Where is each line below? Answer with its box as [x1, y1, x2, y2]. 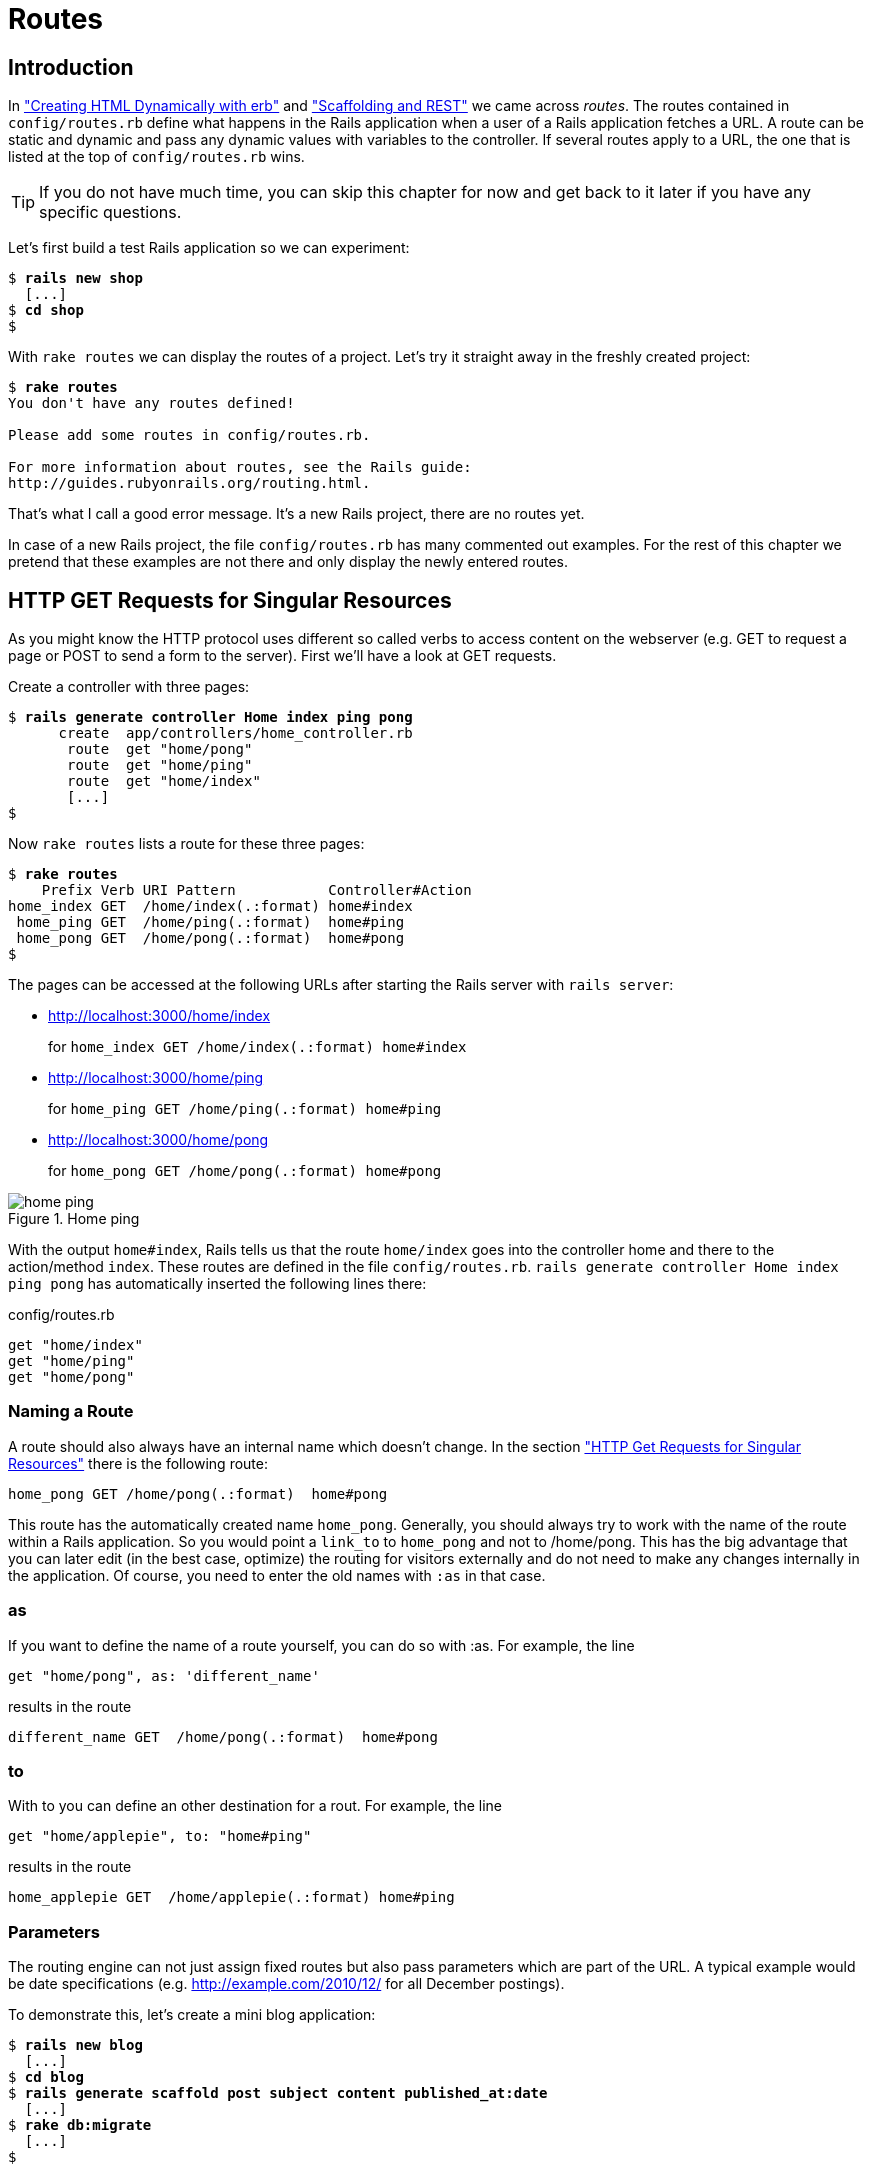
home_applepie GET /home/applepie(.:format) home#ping [8, 1889, 455, 1906]
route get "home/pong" [67, 741, 253, 758]
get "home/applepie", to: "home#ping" [8, 1828, 312, 1845]
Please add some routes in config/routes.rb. [8, 427, 371, 444]
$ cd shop [8, 302, 84, 319]
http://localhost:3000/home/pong [48, 1131, 269, 1149]
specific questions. [39, 202, 182, 223]
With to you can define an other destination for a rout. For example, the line [8, 1797, 502, 1815]
